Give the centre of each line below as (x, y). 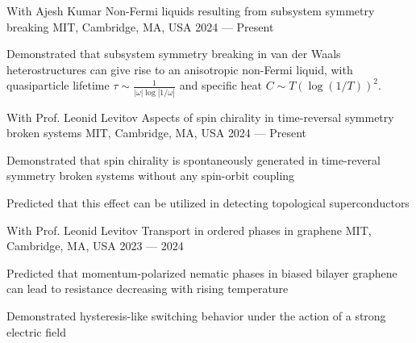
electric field (36, 331)
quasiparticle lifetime (58, 85)
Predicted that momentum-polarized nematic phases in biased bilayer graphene (202, 272)
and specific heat (220, 85)
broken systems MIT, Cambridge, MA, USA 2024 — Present (157, 133)
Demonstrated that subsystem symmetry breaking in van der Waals (174, 54)
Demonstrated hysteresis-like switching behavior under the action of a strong (196, 316)
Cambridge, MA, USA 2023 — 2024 (95, 246)
